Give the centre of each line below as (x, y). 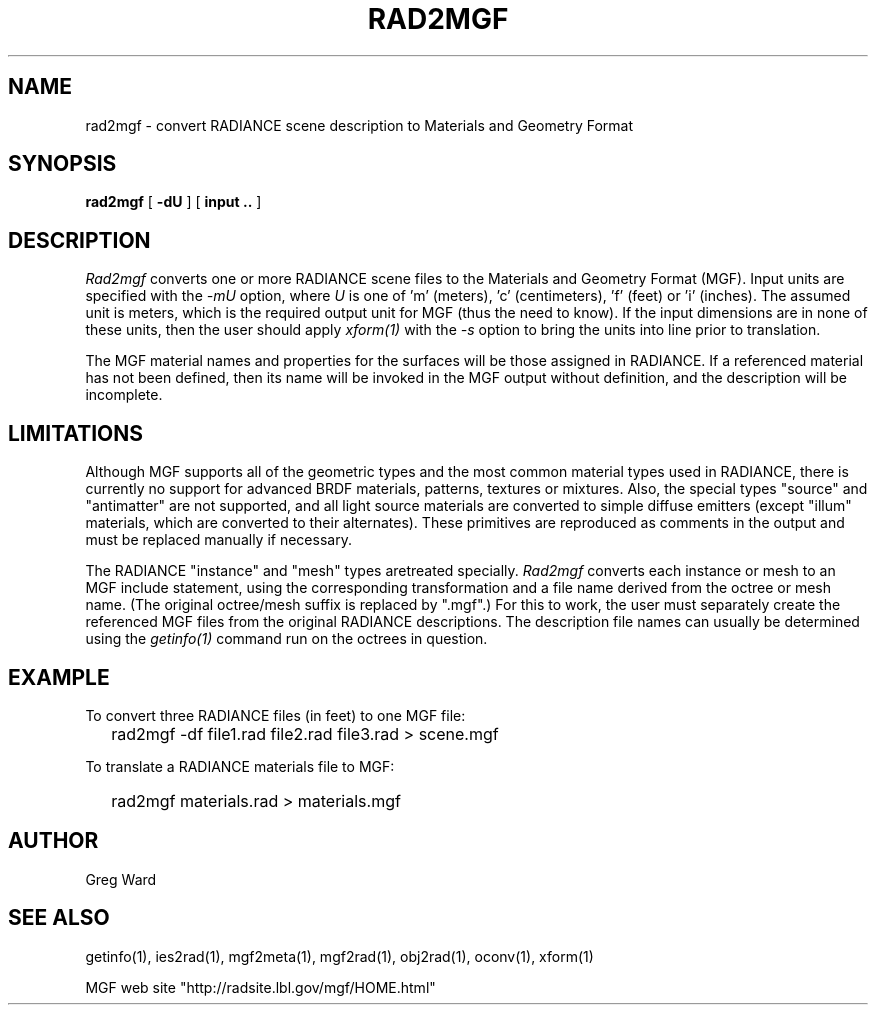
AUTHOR (53, 841)
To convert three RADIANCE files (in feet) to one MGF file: (275, 715)
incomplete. (124, 395)
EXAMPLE (59, 677)
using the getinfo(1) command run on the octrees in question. (286, 639)
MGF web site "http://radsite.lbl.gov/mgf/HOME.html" (260, 987)
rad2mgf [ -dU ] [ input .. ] (173, 202)
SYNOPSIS (62, 164)
